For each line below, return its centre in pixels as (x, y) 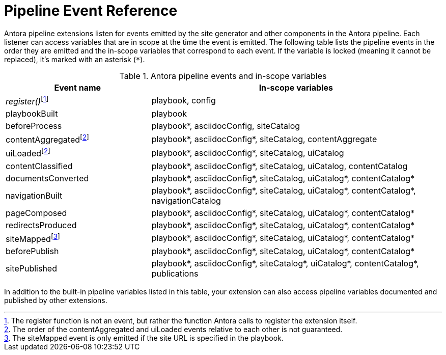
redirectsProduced (41, 225)
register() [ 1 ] (27, 101)
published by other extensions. (56, 301)
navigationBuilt (34, 195)
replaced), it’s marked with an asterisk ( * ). (75, 59)
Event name (78, 87)
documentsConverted (47, 178)
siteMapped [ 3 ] (33, 238)
